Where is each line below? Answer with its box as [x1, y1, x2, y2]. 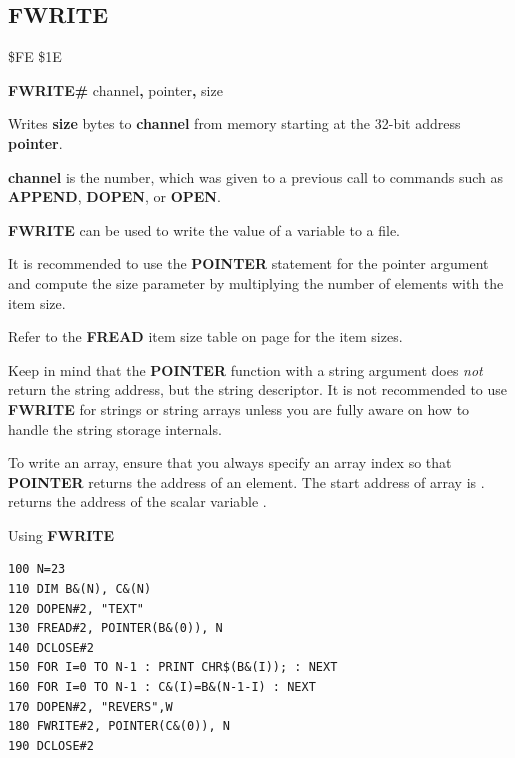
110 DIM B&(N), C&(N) [8, 582, 152, 597]
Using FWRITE [8, 524, 115, 545]
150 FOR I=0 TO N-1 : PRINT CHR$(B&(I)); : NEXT [8, 660, 338, 675]
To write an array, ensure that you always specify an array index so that [8, 452, 452, 473]
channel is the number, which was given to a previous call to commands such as [8, 166, 504, 187]
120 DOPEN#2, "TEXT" [8, 601, 145, 616]
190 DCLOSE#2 [8, 738, 94, 753]
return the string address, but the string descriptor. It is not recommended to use [8, 379, 508, 400]
